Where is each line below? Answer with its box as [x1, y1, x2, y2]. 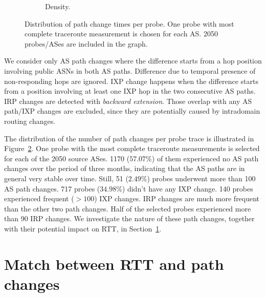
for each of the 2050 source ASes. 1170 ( [4, 153, 130, 163]
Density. [45, 1, 71, 11]
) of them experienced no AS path [151, 153, 259, 163]
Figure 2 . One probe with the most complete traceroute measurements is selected [4, 143, 260, 154]
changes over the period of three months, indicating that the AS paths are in [4, 163, 245, 174]
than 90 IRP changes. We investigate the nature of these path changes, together [4, 213, 255, 224]
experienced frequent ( [4, 193, 74, 204]
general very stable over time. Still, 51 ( [4, 173, 128, 183]
